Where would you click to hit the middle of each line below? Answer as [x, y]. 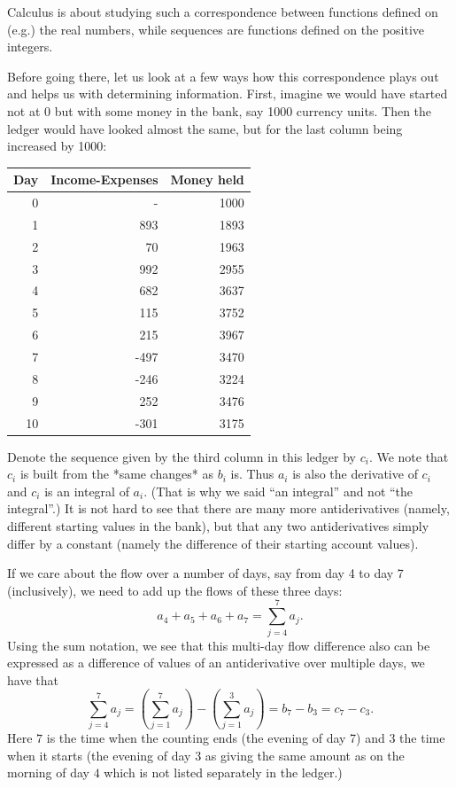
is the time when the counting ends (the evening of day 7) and [216, 737]
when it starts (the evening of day [99, 755]
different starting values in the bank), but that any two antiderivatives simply [218, 526]
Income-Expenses [104, 179]
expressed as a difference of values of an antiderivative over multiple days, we [216, 663]
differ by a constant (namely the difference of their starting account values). [213, 543]
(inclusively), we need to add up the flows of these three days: [175, 590]
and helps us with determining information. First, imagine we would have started [228, 94]
